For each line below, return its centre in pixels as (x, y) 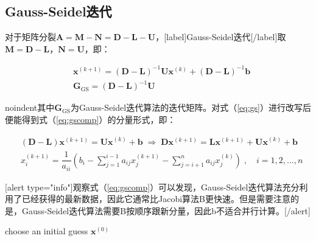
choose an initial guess (47, 231)
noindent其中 (30, 107)
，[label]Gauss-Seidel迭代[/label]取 (221, 37)
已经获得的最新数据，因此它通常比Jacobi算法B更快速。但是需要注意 (156, 199)
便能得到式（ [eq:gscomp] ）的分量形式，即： (90, 120)
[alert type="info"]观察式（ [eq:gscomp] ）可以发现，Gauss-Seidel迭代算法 (144, 187)
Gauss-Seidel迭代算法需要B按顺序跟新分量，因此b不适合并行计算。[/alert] (166, 210)
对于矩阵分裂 (30, 37)
